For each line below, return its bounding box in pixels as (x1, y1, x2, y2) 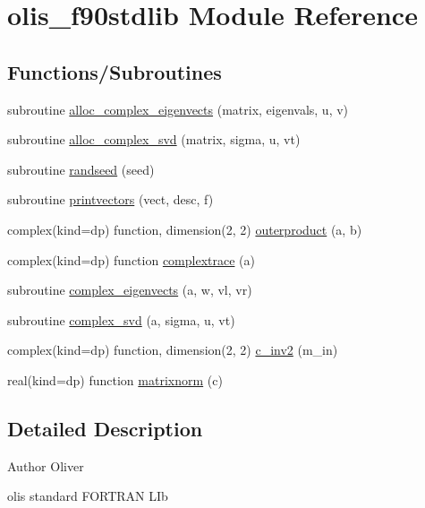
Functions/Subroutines (7, 57, 222, 85)
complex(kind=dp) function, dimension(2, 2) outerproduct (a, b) (7, 220, 362, 238)
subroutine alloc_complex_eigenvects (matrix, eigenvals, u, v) (7, 99, 349, 118)
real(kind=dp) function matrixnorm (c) (7, 370, 223, 389)
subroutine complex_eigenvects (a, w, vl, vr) (7, 280, 252, 299)
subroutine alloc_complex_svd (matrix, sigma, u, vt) (7, 130, 301, 149)
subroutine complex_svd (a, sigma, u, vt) (7, 310, 235, 329)
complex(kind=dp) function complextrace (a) (7, 250, 255, 269)
